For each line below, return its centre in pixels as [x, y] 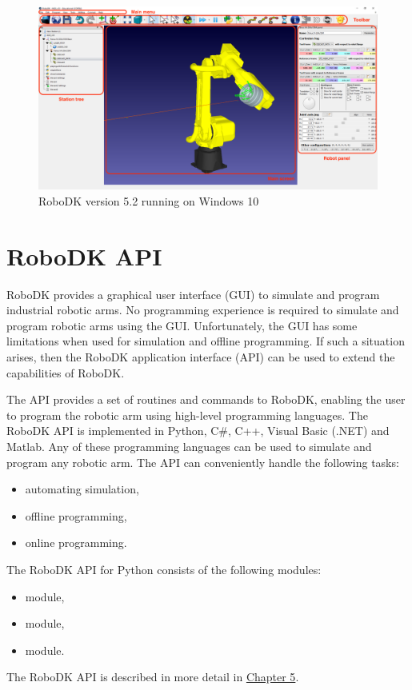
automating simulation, [82, 489]
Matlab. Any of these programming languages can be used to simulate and [189, 447]
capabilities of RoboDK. [66, 372]
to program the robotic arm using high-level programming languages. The [187, 415]
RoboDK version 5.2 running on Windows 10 [149, 200]
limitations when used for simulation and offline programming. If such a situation [206, 341]
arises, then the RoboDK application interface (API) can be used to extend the [201, 357]
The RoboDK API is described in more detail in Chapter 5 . [153, 677]
